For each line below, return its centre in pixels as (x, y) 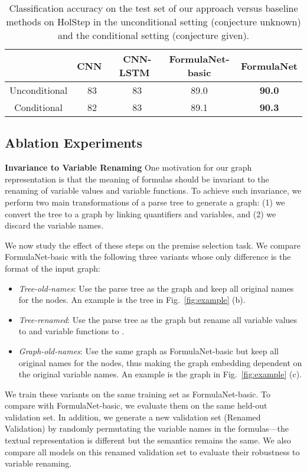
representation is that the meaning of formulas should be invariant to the (137, 179)
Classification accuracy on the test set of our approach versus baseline (153, 8)
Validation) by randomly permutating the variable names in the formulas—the (147, 428)
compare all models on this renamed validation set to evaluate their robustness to (152, 451)
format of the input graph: (53, 268)
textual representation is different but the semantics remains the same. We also (148, 440)
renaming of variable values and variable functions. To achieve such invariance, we (153, 190)
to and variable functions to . (71, 331)
